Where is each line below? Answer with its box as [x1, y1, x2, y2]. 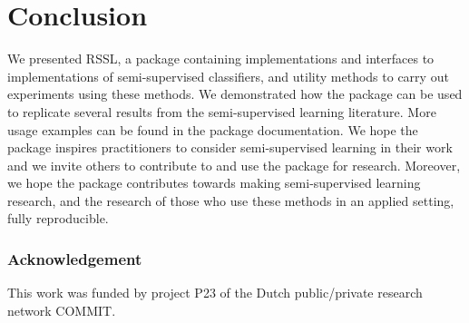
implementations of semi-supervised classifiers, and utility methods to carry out [7, 66, 449, 85]
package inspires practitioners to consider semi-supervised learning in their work [7, 138, 453, 157]
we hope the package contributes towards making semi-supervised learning [7, 173, 421, 192]
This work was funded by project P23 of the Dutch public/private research [7, 283, 423, 302]
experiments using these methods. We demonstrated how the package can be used [7, 84, 463, 103]
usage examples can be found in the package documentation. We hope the [7, 120, 418, 139]
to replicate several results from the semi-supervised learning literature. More [7, 102, 436, 121]
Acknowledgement [7, 247, 142, 269]
